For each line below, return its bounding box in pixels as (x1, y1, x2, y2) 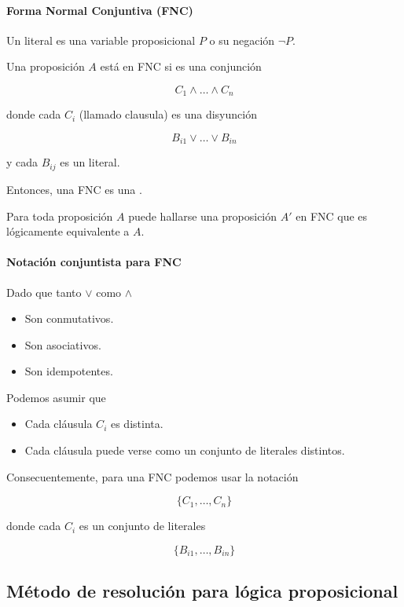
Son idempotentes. (24, 363, 113, 379)
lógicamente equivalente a (6, 223, 130, 240)
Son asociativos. (24, 336, 101, 353)
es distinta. (110, 415, 163, 432)
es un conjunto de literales (79, 517, 206, 534)
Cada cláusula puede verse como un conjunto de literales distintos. (24, 442, 345, 459)
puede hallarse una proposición (128, 207, 277, 224)
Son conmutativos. (24, 310, 114, 327)
